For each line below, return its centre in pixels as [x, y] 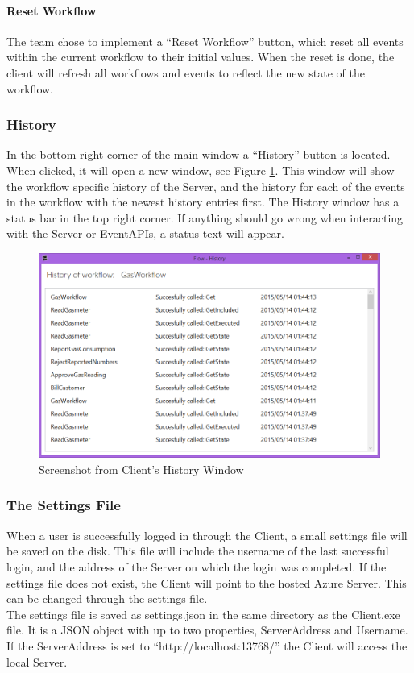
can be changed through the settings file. [107, 598]
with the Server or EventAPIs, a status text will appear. [145, 233]
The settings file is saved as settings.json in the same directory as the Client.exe [203, 614]
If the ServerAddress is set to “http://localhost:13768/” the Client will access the [207, 645]
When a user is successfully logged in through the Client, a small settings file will [207, 535]
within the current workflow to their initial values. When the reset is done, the [201, 57]
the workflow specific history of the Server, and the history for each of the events [206, 186]
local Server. [37, 661]
